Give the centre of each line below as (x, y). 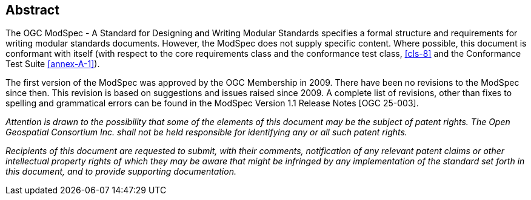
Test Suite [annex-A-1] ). (53, 64)
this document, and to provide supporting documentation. (121, 172)
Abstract (32, 10)
